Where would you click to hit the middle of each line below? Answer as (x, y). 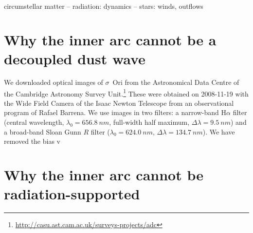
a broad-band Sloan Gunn (43, 131)
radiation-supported (72, 194)
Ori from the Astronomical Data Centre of (176, 82)
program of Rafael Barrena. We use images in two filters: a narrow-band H (115, 112)
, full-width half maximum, (149, 122)
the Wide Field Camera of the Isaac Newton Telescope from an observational (119, 103)
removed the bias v (32, 141)
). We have (219, 131)
